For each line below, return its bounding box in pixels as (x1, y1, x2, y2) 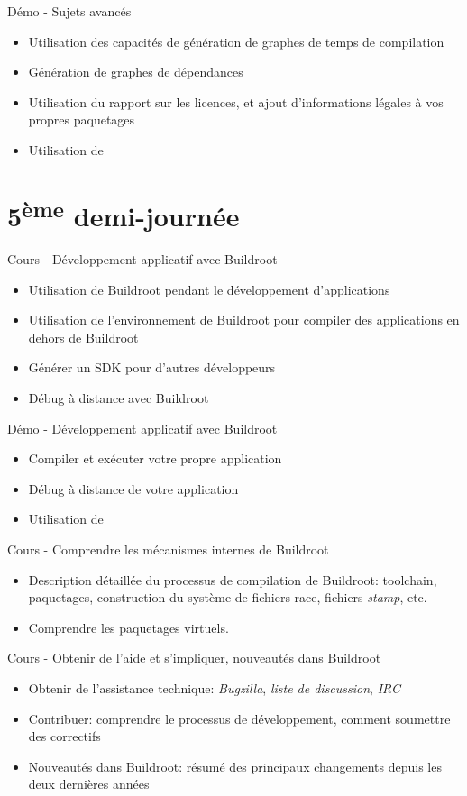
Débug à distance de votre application (28, 479, 239, 498)
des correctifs (28, 727, 101, 746)
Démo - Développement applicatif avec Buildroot (7, 418, 278, 437)
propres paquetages (28, 110, 135, 129)
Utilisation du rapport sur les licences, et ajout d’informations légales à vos (28, 92, 444, 111)
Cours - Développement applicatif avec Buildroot (7, 250, 278, 269)
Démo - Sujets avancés (7, 2, 132, 20)
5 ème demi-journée (7, 193, 240, 234)
